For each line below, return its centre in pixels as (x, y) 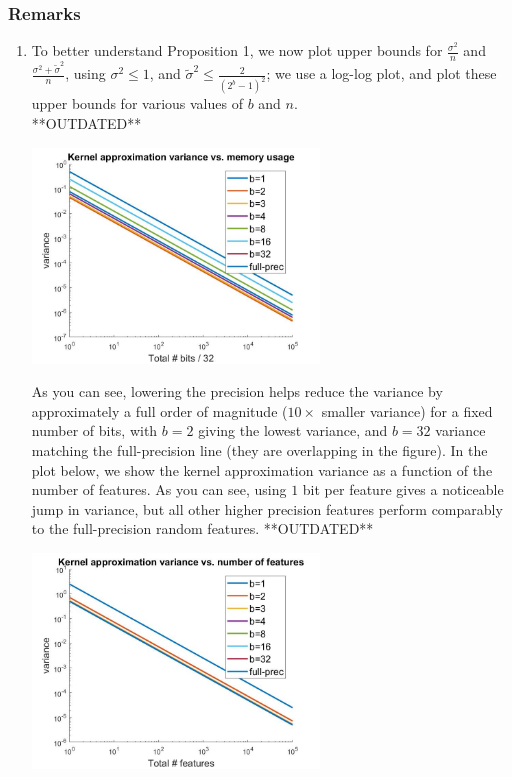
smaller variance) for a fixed (407, 410)
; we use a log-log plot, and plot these (381, 73)
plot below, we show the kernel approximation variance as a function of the (262, 469)
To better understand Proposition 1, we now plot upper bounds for (237, 50)
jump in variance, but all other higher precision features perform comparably (267, 508)
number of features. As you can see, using (159, 489)
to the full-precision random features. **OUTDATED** (202, 528)
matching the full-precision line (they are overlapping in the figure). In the (259, 450)
